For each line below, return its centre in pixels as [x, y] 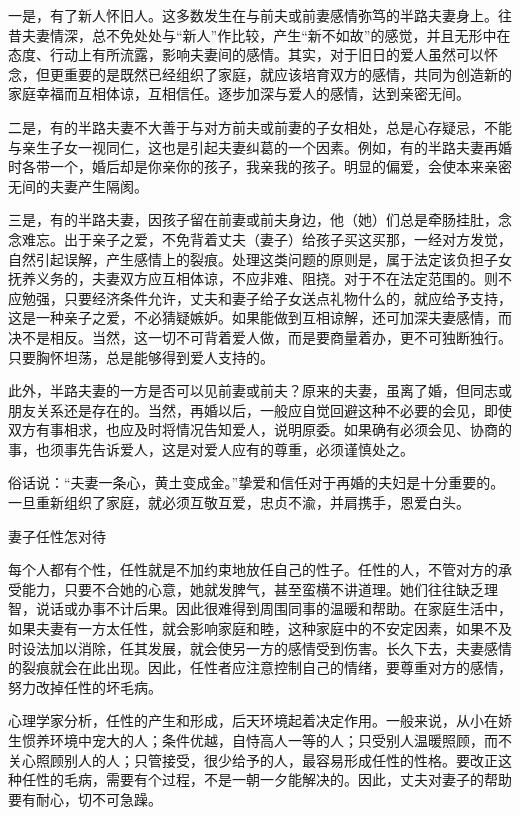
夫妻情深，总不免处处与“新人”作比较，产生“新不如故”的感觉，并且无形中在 [266, 34]
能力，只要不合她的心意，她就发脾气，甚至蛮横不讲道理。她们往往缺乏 [252, 588]
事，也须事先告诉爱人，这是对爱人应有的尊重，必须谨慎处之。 [211, 448]
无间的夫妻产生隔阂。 [78, 185]
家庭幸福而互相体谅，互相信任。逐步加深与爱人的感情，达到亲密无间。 [239, 93]
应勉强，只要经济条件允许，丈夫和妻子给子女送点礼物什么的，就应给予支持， [260, 297]
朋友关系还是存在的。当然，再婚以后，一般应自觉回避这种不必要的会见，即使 [260, 409]
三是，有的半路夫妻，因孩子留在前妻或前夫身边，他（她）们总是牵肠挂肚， [253, 219]
